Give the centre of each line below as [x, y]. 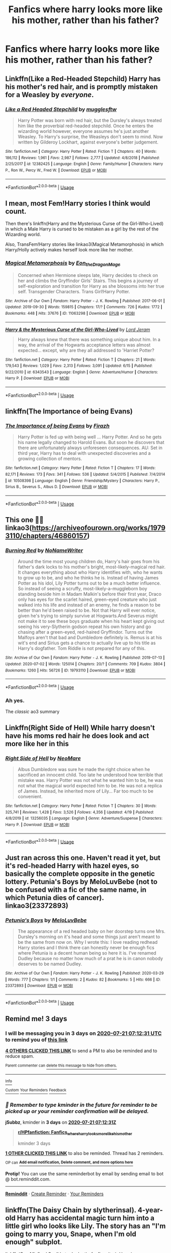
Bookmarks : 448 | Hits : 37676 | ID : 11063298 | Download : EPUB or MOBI [70, 313]
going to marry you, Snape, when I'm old [71, 1234]
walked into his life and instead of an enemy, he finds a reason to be [89, 605]
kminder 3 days [34, 1143]
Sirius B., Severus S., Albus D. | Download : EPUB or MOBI [56, 487]
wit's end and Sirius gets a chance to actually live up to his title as [87, 643]
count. [16, 211]
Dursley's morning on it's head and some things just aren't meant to [89, 937]
